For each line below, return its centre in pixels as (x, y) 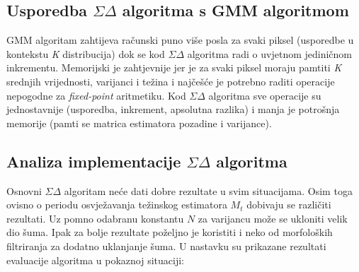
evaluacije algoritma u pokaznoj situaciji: (95, 260)
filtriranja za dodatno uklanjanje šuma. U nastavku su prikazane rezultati (166, 246)
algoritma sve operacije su (265, 95)
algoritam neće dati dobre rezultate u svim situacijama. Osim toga (208, 190)
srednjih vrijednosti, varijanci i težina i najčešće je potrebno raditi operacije (171, 81)
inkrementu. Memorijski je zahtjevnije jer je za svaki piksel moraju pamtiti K (174, 67)
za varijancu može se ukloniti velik (273, 218)
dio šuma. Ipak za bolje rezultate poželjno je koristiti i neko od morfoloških (170, 232)
